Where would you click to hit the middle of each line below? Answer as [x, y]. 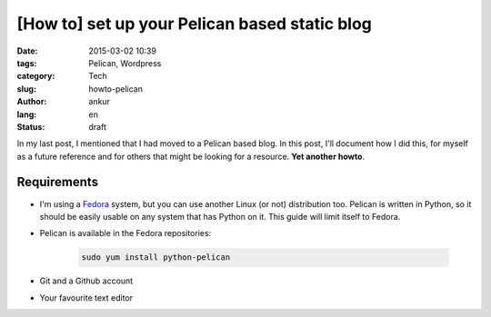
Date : [27, 51]
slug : [26, 89]
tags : [27, 63]
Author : [32, 102]
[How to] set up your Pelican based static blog [195, 24]
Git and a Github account [86, 281]
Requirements [58, 182]
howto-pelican [115, 89]
